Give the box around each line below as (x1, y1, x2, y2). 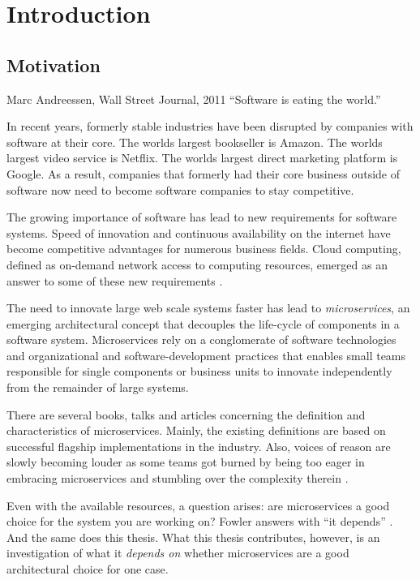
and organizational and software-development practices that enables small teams (6, 346, 406, 363)
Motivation (6, 52, 101, 77)
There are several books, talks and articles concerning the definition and (6, 406, 366, 423)
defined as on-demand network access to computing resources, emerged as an (6, 256, 388, 273)
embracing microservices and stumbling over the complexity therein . (6, 470, 349, 487)
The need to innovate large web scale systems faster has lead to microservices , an (6, 299, 410, 316)
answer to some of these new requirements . (6, 272, 223, 289)
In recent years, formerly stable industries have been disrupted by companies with (6, 118, 414, 135)
